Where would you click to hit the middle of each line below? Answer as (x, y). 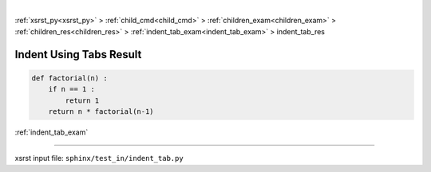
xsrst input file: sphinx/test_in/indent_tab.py (99, 158)
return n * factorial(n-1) (101, 111)
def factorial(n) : (69, 78)
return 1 (82, 100)
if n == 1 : (72, 89)
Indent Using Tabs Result (78, 55)
